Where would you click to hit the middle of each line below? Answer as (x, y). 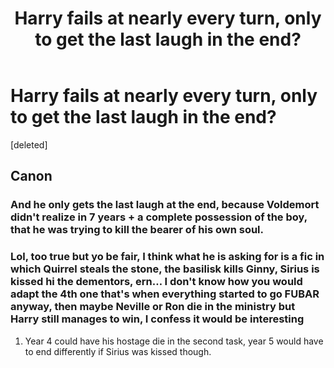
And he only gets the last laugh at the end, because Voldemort (165, 205)
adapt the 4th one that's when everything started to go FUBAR (165, 294)
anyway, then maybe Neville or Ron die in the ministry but (153, 307)
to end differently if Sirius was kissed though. (118, 351)
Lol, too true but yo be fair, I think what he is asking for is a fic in (167, 257)
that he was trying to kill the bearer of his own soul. (137, 230)
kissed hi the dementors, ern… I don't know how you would (156, 282)
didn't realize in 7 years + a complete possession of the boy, (159, 217)
